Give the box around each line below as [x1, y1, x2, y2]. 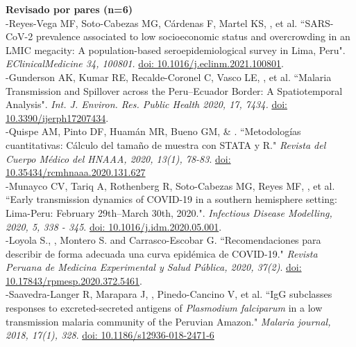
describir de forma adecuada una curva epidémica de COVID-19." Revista [6, 246, 318, 260]
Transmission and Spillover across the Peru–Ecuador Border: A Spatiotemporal [6, 83, 343, 98]
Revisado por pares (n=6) [6, 2, 133, 16]
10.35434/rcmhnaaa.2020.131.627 [6, 165, 146, 179]
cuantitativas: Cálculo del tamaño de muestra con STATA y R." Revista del [6, 137, 326, 152]
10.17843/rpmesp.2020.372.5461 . [6, 273, 142, 287]
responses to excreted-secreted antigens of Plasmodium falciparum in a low [6, 301, 323, 315]
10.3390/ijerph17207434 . [6, 110, 109, 125]
